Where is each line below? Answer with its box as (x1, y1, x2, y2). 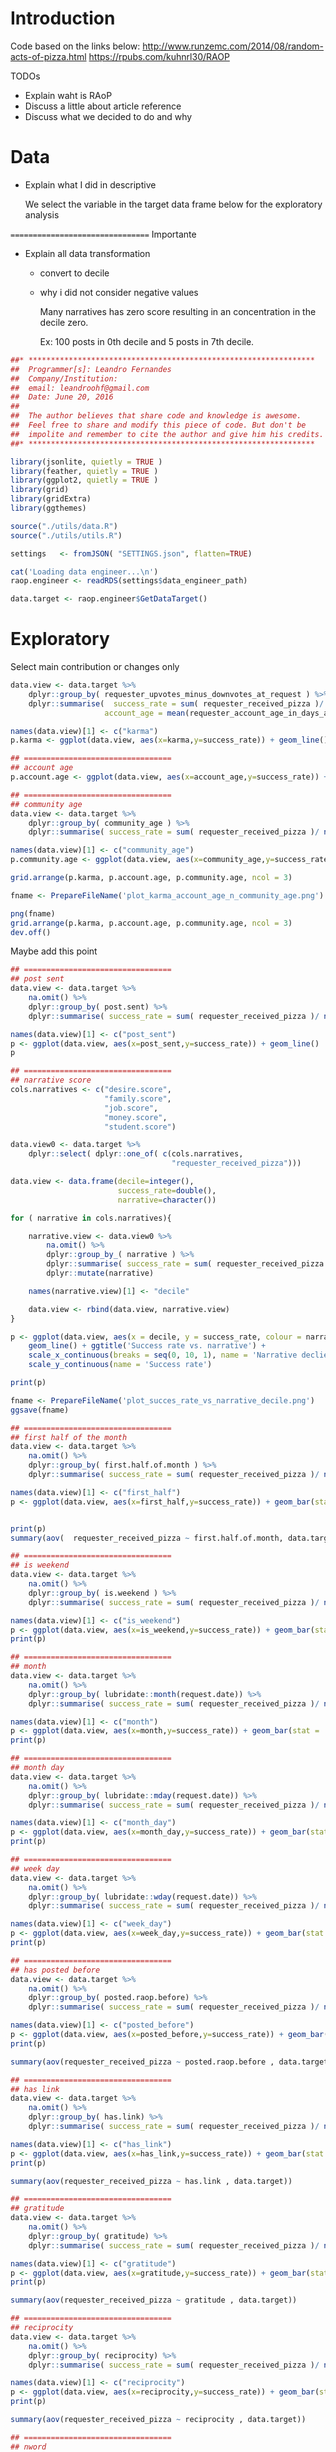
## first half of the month (10, 1432, 128, 1442)
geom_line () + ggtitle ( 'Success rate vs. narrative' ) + (28, 1341, 267, 1351)
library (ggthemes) (10, 503, 87, 513)
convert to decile (39, 267, 110, 279)
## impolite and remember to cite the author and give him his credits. (10, 429, 325, 439)
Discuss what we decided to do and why (24, 110, 193, 122)
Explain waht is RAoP (24, 89, 113, 101)
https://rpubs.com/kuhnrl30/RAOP (88, 50, 230, 62)
